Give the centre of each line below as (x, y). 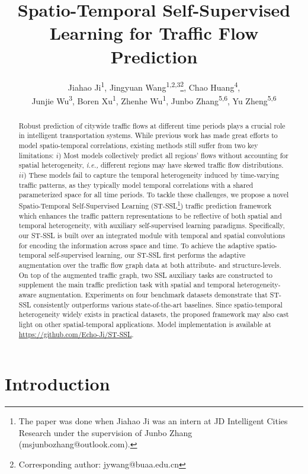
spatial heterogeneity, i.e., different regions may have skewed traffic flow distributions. (151, 165)
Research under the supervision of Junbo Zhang (105, 432)
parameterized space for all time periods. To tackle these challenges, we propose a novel (154, 195)
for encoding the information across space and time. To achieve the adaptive (136, 245)
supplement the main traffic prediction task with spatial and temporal (127, 285)
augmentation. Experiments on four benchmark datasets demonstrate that (153, 294)
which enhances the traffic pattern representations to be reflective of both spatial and (150, 215)
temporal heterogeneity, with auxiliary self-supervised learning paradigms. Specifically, (152, 225)
